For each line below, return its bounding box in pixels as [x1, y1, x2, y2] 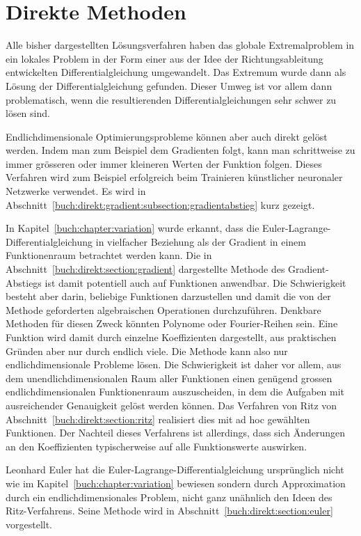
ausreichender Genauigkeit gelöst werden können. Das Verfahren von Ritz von [6, 397, 337, 412]
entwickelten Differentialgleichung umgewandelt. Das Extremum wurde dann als [6, 65, 346, 79]
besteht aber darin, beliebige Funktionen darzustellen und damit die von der [6, 289, 331, 304]
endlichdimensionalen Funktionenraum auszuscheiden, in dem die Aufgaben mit [6, 384, 345, 399]
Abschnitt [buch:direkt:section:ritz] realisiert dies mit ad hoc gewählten [6, 411, 310, 426]
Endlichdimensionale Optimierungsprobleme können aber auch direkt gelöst [6, 129, 328, 143]
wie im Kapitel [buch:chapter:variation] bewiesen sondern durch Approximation [6, 475, 346, 490]
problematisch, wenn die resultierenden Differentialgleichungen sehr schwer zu [6, 92, 337, 107]
